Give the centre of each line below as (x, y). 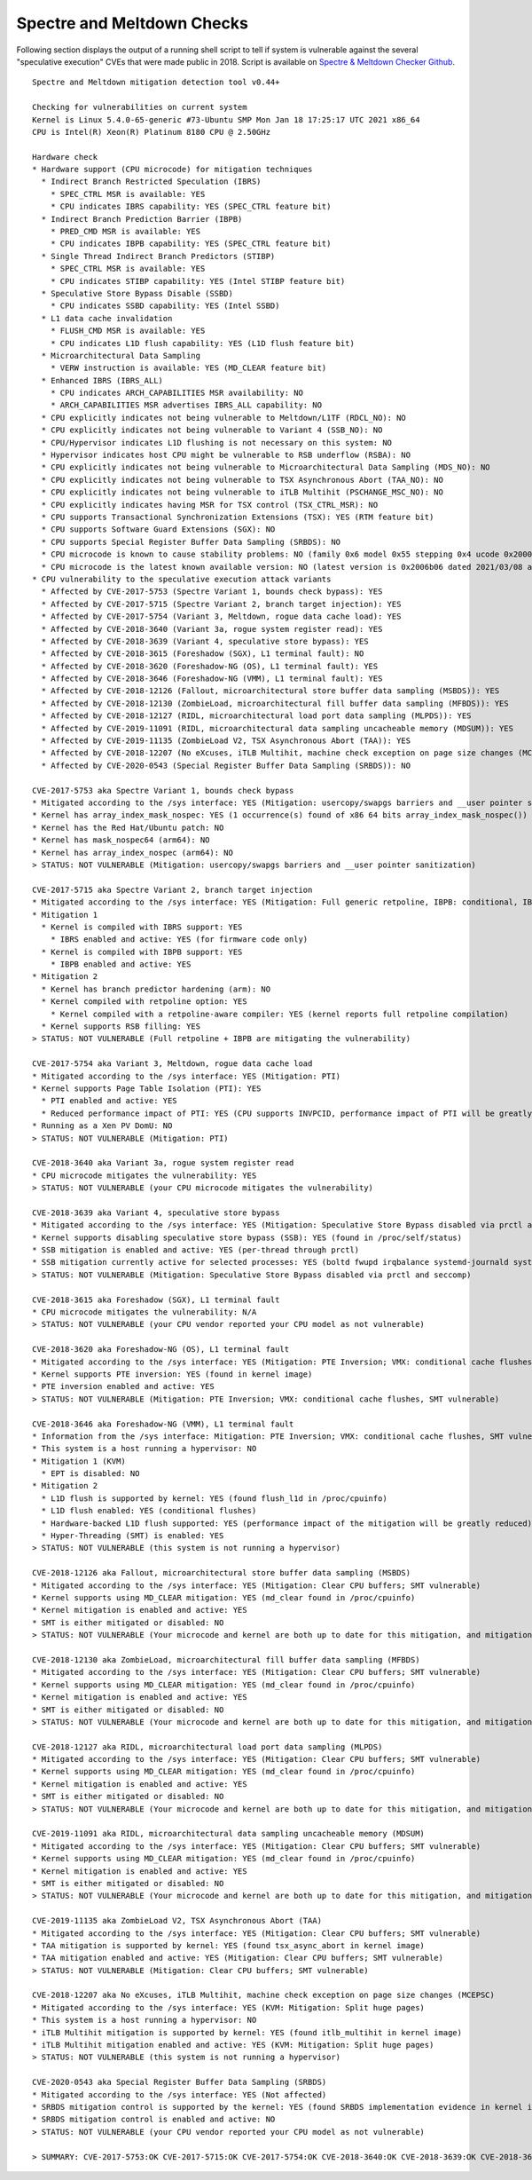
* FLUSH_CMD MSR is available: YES (128, 331)
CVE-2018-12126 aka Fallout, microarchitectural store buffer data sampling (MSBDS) (222, 1573)
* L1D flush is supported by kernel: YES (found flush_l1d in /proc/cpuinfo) (214, 1498)
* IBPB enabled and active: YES (121, 964)
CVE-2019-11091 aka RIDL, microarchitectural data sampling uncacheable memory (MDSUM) (229, 1834)
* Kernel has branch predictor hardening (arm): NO (156, 989)
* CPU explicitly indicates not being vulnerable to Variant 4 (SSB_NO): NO (212, 430)
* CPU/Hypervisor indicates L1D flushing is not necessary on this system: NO (217, 442)
